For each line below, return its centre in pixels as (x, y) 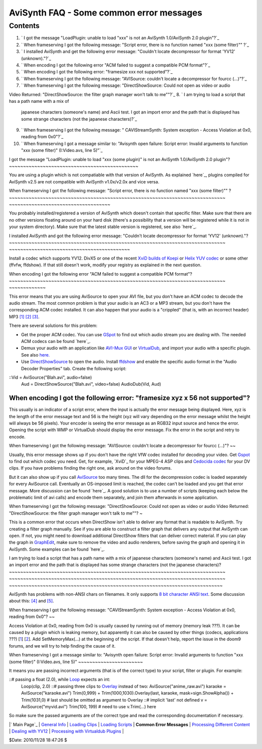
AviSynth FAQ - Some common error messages (106, 13)
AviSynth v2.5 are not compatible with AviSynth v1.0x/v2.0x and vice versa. (84, 181)
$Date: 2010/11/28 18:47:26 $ (38, 740)
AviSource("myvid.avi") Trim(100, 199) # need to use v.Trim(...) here (89, 706)
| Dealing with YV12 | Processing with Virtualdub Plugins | (66, 731)
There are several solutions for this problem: (53, 326)
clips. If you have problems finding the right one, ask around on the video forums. (90, 468)
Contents (24, 26)
